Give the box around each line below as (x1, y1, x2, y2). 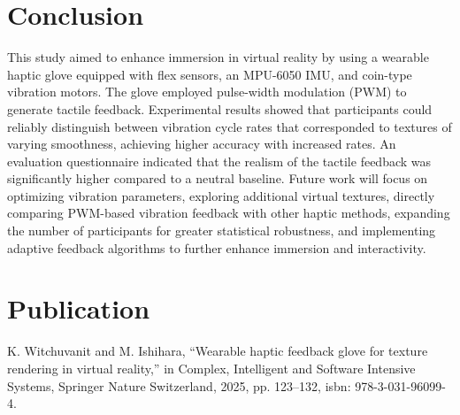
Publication (7, 290, 150, 327)
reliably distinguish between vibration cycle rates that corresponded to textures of (7, 117, 452, 135)
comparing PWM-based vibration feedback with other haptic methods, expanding (7, 204, 450, 222)
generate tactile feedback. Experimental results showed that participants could (7, 99, 433, 118)
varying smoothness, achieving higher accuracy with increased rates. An (7, 134, 396, 153)
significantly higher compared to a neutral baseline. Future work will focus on (7, 169, 428, 188)
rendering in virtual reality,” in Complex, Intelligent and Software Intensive (7, 358, 416, 377)
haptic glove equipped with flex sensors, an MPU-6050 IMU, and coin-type (7, 65, 412, 83)
